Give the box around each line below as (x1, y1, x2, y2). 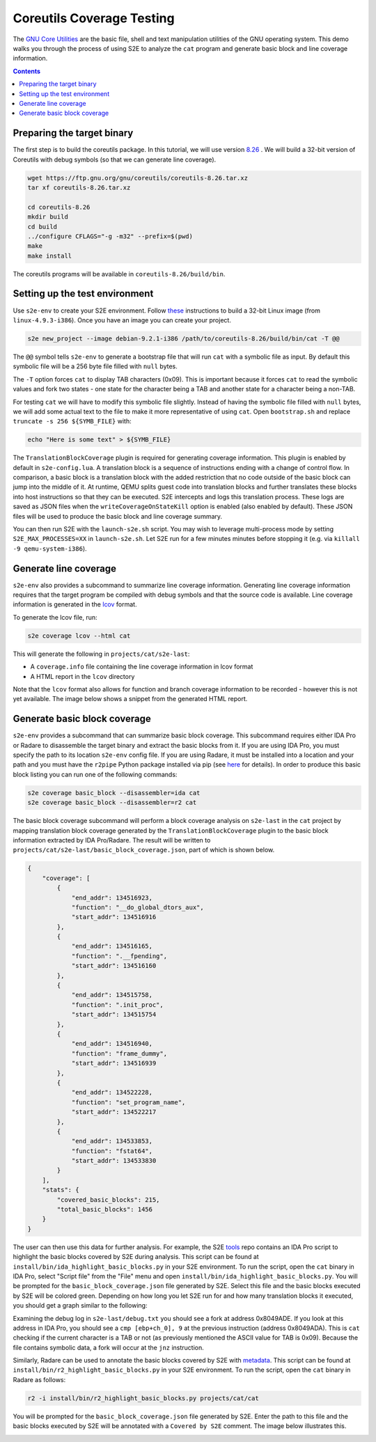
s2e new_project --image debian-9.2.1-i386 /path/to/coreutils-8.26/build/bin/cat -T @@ (27, 334, 340, 343)
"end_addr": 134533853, (71, 1137, 153, 1145)
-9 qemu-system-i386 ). (13, 544, 87, 553)
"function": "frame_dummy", (71, 1049, 167, 1058)
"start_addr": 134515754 (71, 1010, 157, 1019)
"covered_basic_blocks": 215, (56, 1196, 160, 1204)
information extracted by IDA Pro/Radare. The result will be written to (13, 836, 211, 844)
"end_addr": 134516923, (71, 893, 153, 902)
